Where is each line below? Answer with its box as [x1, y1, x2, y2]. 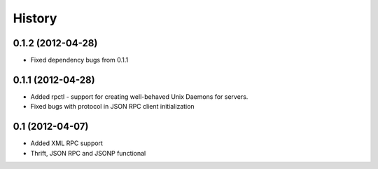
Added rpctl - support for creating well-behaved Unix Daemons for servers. [30, 92, 248, 101]
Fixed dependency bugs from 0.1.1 [30, 56, 129, 65]
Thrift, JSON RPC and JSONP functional [30, 149, 146, 157]
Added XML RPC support [30, 139, 103, 147]
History [13, 11, 57, 26]
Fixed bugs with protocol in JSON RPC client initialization [30, 102, 195, 111]
